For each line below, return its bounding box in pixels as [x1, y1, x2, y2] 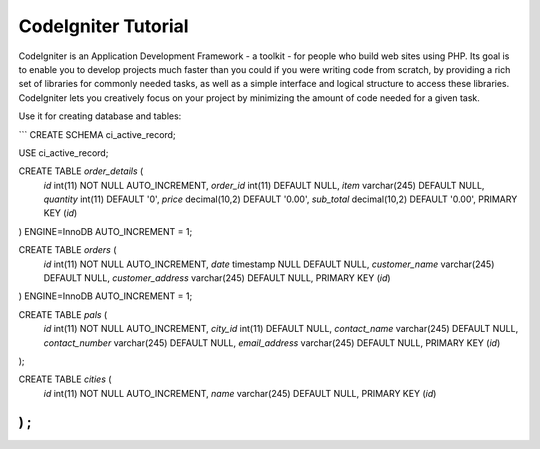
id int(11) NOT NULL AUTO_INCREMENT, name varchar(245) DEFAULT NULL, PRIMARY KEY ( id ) [43, 387, 437, 399]
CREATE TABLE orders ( [18, 244, 117, 256]
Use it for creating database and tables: [18, 110, 182, 122]
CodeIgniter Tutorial [18, 15, 189, 37]
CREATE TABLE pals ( [18, 308, 108, 320]
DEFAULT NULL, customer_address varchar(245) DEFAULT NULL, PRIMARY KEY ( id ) [43, 272, 391, 284]
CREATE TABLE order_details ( [18, 165, 144, 177]
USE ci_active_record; [18, 146, 109, 159]
